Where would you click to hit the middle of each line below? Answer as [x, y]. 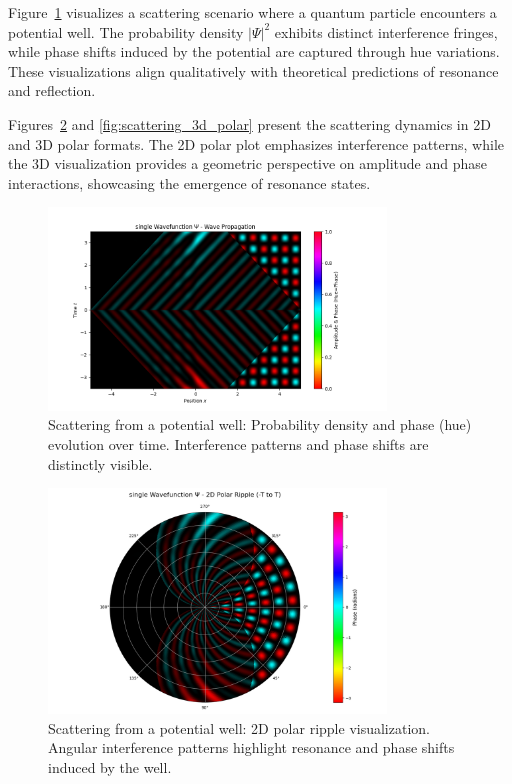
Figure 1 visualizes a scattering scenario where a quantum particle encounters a [252, 12]
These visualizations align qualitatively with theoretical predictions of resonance [253, 70]
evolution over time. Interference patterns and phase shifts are [238, 444]
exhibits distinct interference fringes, [386, 31]
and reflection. [52, 90]
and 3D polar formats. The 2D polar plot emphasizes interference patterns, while [256, 143]
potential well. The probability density [126, 31]
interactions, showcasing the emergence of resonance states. [189, 182]
